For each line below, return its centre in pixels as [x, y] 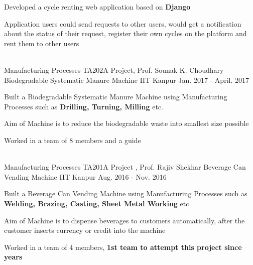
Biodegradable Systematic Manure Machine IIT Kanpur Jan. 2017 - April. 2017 [126, 80]
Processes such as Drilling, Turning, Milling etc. [84, 106]
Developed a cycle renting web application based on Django [97, 7]
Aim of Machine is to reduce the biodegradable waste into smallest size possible [126, 123]
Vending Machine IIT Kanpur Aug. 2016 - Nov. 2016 [85, 176]
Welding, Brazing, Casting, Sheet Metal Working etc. [98, 203]
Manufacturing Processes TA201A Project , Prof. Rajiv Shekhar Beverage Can [125, 167]
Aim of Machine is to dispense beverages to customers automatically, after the [124, 220]
